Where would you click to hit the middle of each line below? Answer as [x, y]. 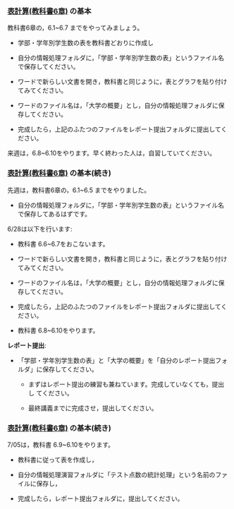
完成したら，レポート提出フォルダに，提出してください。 [100, 498]
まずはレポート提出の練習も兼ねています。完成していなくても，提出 [126, 384]
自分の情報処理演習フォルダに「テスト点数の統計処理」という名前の [116, 474]
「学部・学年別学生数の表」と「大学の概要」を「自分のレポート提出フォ [122, 360]
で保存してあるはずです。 [54, 214]
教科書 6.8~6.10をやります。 [58, 330]
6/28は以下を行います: [40, 229]
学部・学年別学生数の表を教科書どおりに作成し [85, 43]
